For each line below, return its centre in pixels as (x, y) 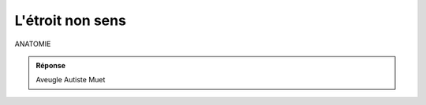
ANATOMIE (33, 44)
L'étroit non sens (70, 20)
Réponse (51, 65)
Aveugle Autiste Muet (71, 80)
